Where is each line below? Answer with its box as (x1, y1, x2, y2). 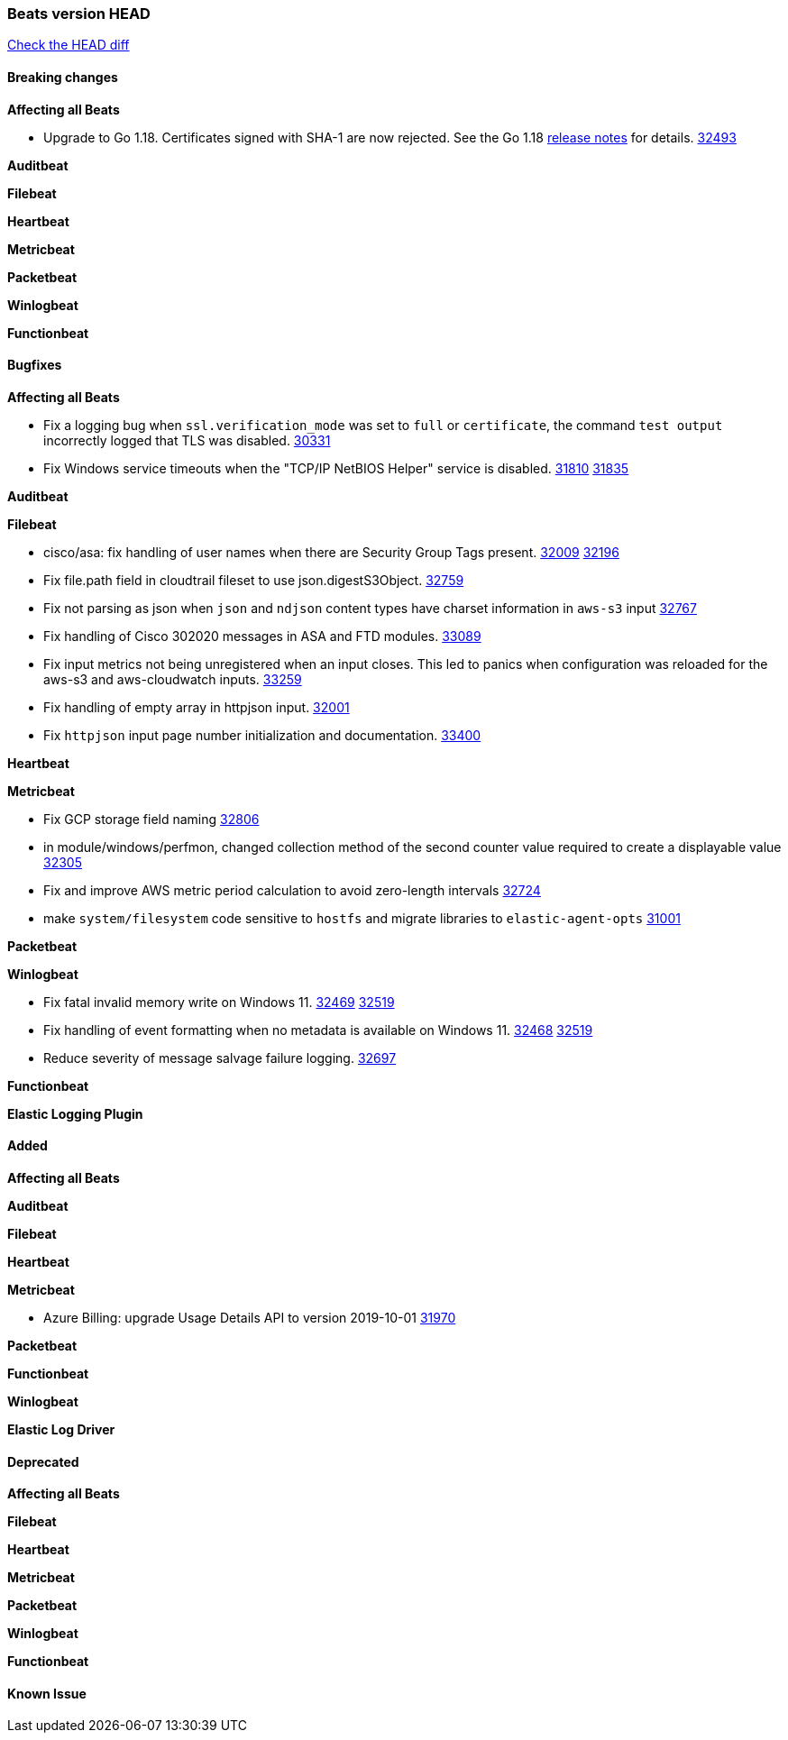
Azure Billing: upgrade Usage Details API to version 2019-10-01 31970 (43, 1310, 456, 1326)
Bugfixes (7, 357, 62, 373)
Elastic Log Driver (7, 1422, 115, 1438)
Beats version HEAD (7, 5, 151, 23)
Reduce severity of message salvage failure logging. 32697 (43, 1049, 397, 1066)
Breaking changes (7, 69, 118, 85)
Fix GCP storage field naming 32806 (43, 810, 260, 827)
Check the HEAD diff (7, 37, 130, 53)
